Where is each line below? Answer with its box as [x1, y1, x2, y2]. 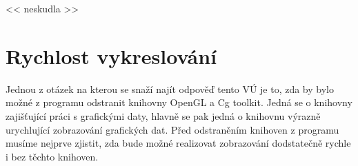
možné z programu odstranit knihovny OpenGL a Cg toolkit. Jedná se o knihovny [6, 95, 352, 110]
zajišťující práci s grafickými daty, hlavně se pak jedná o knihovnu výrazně [6, 108, 321, 123]
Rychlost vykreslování [6, 41, 217, 70]
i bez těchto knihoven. [6, 149, 99, 163]
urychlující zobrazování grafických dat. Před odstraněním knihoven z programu [6, 122, 339, 136]
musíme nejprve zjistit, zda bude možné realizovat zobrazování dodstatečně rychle [6, 136, 351, 150]
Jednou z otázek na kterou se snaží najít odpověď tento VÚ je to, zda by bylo [6, 81, 334, 96]
